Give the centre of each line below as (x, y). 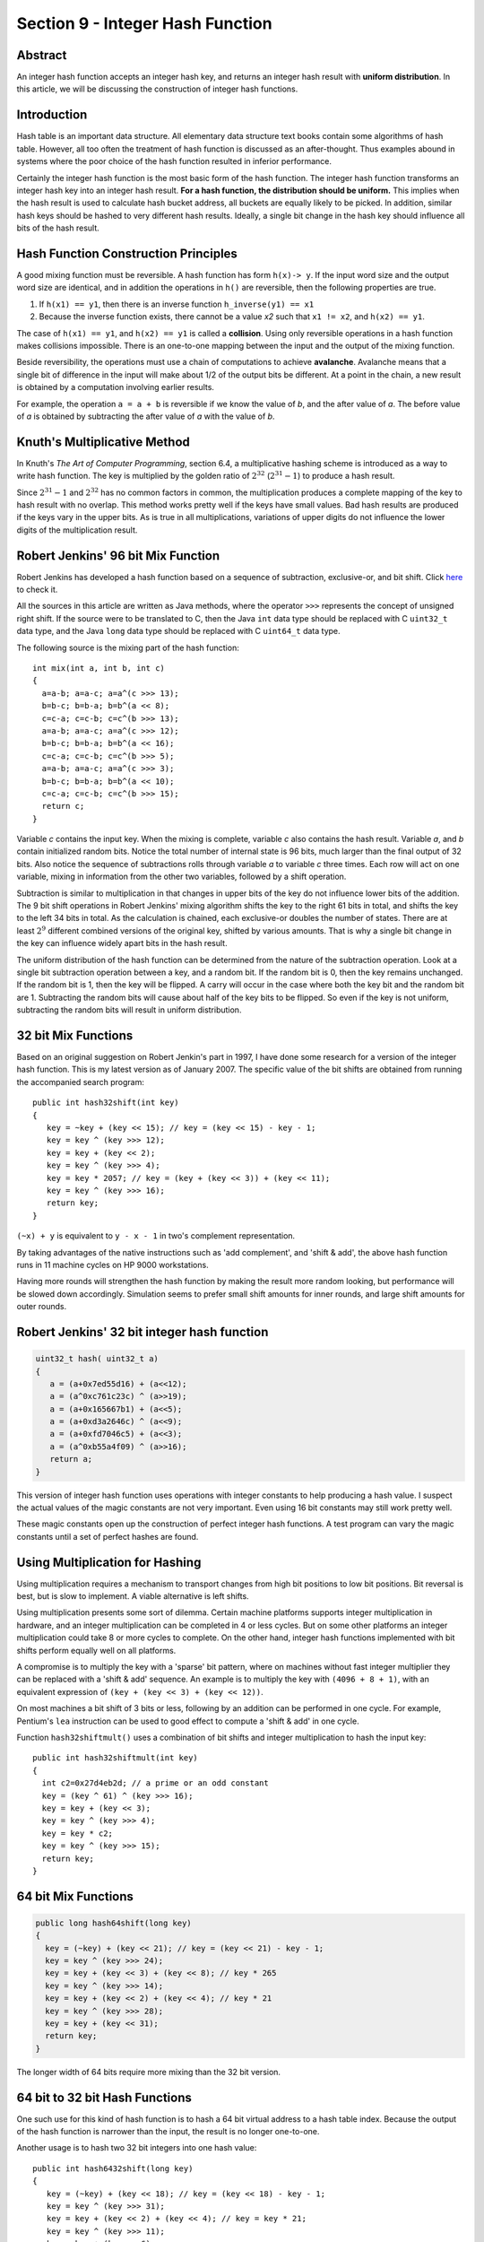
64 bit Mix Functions (75, 1896)
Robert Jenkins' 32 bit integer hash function (143, 1332)
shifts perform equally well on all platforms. (96, 1650)
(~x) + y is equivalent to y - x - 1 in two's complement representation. (156, 1236)
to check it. (37, 590)
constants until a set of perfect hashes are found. (108, 1536)
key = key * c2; (78, 1833)
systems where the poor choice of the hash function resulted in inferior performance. (174, 161)
